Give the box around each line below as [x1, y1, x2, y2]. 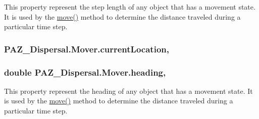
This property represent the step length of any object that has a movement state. [4, 2, 255, 12]
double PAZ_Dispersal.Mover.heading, [4, 66, 166, 78]
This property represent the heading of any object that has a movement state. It [4, 85, 253, 96]
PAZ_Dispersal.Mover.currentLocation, [4, 42, 169, 55]
